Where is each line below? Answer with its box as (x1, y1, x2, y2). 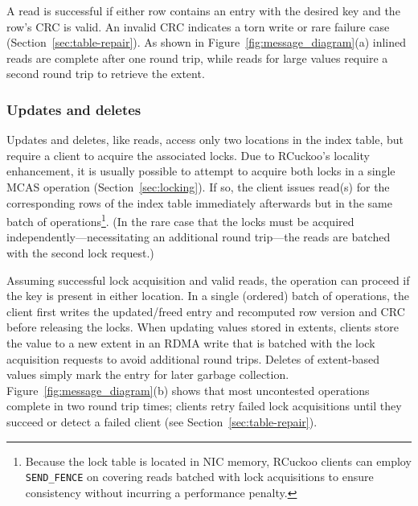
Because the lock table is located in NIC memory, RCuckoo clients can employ (25, 452, 412, 469)
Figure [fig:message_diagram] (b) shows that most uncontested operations (6, 381, 370, 398)
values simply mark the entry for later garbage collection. (6, 366, 289, 383)
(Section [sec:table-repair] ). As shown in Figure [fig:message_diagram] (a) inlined (6, 34, 407, 51)
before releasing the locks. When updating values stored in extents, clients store (6, 319, 399, 335)
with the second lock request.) (6, 245, 154, 261)
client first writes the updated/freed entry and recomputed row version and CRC (6, 302, 405, 319)
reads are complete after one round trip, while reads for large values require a (6, 49, 388, 66)
